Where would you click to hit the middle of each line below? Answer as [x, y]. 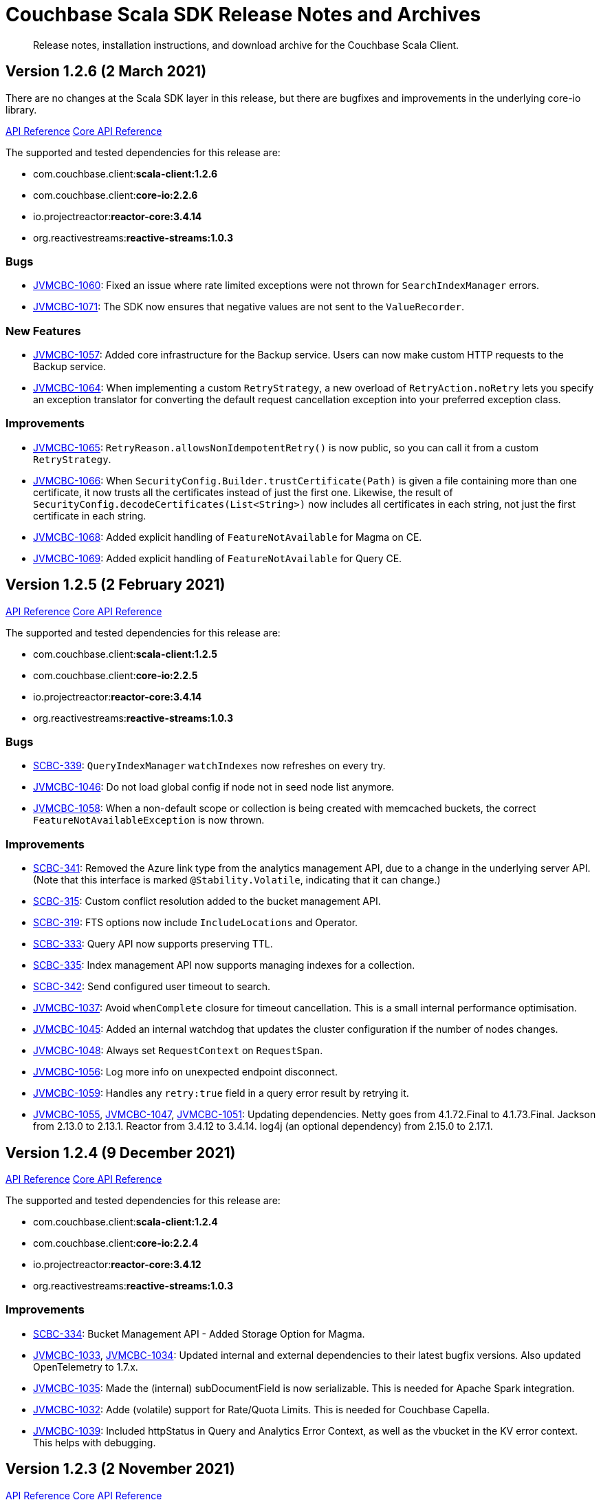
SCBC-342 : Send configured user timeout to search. [152, 987]
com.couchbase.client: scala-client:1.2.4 [125, 1222]
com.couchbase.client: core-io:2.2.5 [116, 675]
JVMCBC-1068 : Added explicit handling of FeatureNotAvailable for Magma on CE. [228, 537]
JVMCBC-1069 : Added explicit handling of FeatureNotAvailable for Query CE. [218, 558]
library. [21, 109]
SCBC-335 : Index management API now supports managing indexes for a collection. [224, 965]
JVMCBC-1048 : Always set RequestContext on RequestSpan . [178, 1051]
